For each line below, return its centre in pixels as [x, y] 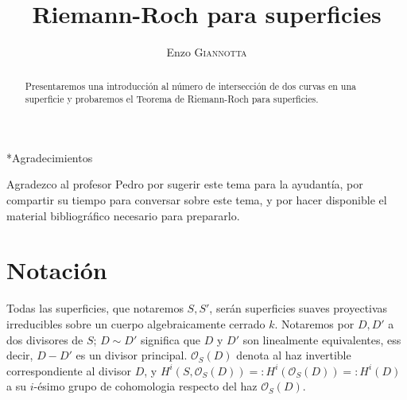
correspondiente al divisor [69, 370]
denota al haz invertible [294, 355]
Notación [57, 270]
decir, [20, 355]
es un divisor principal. [132, 355]
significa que [171, 339]
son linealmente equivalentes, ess [322, 339]
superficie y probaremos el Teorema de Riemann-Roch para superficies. [172, 99]
